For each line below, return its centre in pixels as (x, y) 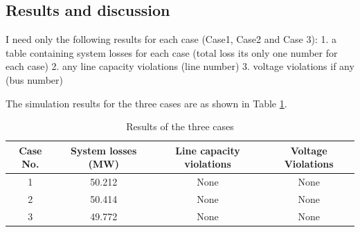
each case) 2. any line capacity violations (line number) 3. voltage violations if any (180, 66)
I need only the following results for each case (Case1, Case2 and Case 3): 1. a (171, 39)
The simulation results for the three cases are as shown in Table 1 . (146, 103)
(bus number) (34, 79)
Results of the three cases (180, 126)
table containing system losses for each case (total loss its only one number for (172, 52)
